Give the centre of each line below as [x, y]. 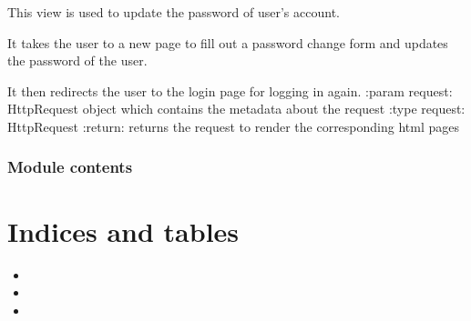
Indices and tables [123, 231]
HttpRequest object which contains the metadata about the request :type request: [236, 109]
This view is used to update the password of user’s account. [174, 12]
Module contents [70, 167]
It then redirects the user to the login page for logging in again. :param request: [230, 90]
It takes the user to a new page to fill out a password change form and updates [228, 42]
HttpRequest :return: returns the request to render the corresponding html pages [234, 126]
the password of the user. [77, 60]
